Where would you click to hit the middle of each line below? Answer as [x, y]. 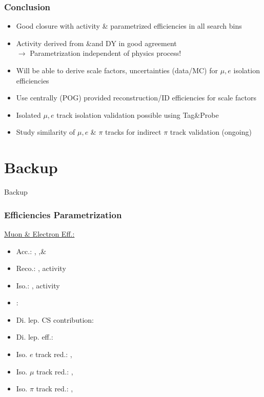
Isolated [28, 114]
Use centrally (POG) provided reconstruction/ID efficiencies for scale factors [136, 98]
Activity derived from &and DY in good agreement [96, 43]
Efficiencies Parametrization [63, 214]
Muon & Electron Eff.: [39, 233]
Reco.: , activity [41, 268]
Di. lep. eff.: [35, 337]
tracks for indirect [133, 132]
